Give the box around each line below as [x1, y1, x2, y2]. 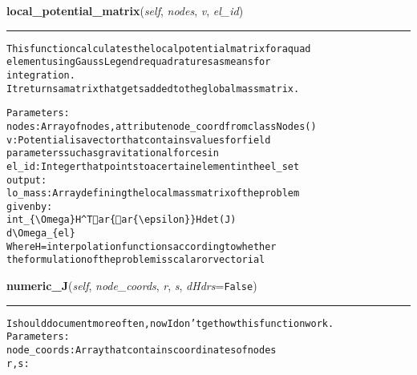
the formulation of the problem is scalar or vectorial [6, 254, 265, 266]
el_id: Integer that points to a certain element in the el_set [6, 160, 300, 172]
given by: [6, 200, 53, 212]
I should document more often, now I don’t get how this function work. [6, 317, 334, 329]
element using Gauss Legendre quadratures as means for [6, 56, 271, 68]
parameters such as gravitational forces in [6, 147, 219, 159]
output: [6, 174, 47, 186]
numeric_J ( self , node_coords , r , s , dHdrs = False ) [6, 277, 257, 294]
